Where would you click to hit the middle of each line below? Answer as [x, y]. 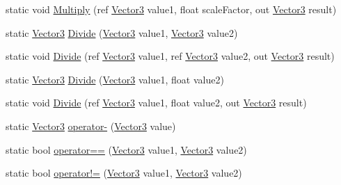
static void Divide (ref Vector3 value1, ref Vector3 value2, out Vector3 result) [170, 56]
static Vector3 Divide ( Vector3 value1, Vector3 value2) [122, 32]
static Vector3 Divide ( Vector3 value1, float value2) [115, 79]
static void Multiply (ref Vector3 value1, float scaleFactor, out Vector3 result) [171, 9]
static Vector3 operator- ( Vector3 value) [91, 126]
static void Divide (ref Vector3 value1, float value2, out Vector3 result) [156, 103]
